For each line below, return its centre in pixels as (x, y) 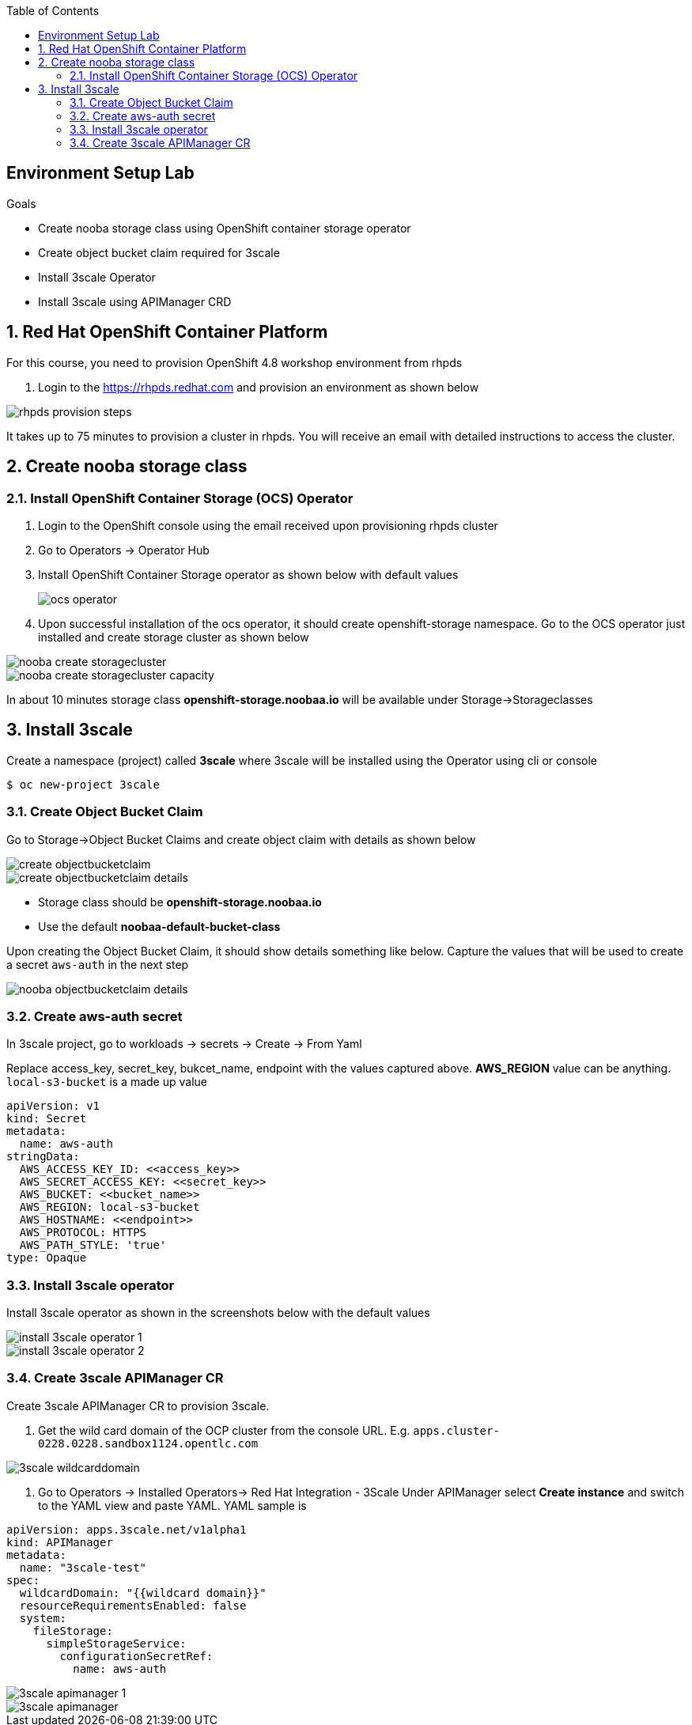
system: (43, 1618)
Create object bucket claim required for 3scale (159, 252)
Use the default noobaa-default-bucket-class (159, 926)
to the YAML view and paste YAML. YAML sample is (172, 1505)
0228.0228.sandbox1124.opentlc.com (148, 1443)
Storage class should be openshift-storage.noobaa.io (180, 902)
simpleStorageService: (116, 1643)
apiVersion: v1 (53, 1106)
